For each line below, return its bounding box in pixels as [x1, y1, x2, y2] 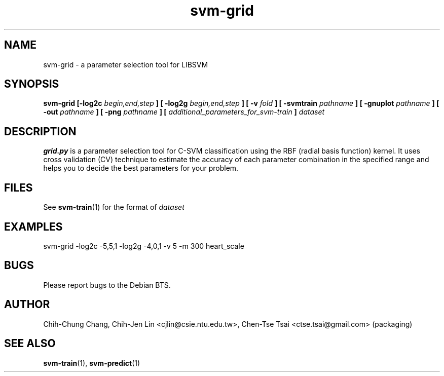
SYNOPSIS [4, 78, 59, 91]
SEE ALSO [4, 337, 56, 350]
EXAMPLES [4, 220, 63, 233]
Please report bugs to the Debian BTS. [43, 280, 171, 289]
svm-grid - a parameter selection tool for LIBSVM [43, 60, 208, 69]
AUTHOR [4, 298, 50, 311]
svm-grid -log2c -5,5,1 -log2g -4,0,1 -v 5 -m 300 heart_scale [43, 241, 244, 250]
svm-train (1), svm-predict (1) [43, 358, 140, 367]
